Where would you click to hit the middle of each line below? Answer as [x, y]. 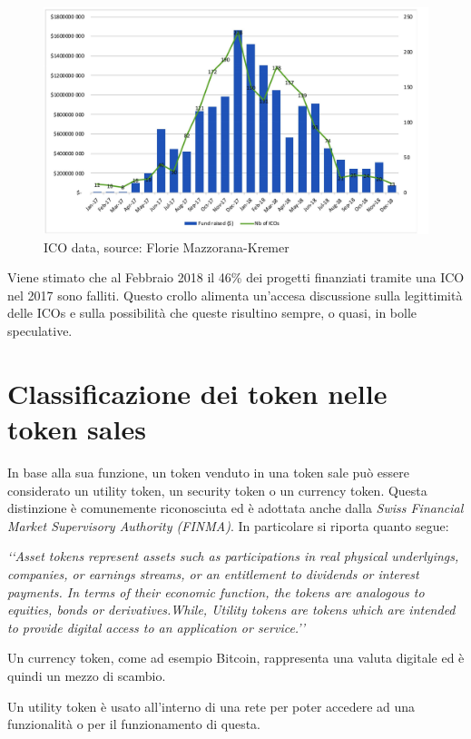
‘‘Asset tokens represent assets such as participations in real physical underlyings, [233, 556]
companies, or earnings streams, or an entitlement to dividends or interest [213, 573]
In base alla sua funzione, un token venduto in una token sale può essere [208, 472]
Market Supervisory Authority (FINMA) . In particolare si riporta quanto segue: [228, 525]
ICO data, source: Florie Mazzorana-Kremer [167, 246]
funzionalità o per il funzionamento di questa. [134, 724]
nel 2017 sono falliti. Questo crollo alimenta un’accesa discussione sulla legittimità [235, 295]
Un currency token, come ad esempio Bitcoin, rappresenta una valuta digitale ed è [236, 658]
